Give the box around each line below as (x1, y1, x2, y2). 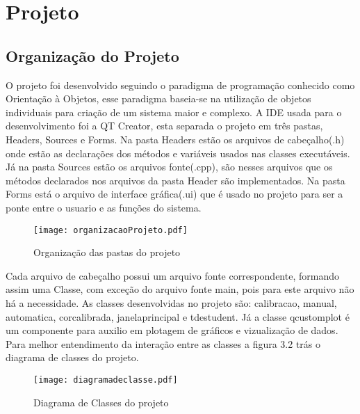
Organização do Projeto (6, 45, 179, 66)
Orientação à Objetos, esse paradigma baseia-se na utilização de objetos (6, 91, 311, 106)
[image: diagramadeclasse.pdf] (33, 374, 178, 385)
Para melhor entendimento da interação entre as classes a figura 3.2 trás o (6, 336, 321, 351)
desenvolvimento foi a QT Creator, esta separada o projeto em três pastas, (6, 118, 323, 133)
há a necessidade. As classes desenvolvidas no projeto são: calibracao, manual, (6, 295, 337, 310)
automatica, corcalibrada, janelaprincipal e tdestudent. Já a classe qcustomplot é (6, 309, 350, 324)
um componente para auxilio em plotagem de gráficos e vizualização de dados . (6, 323, 338, 337)
